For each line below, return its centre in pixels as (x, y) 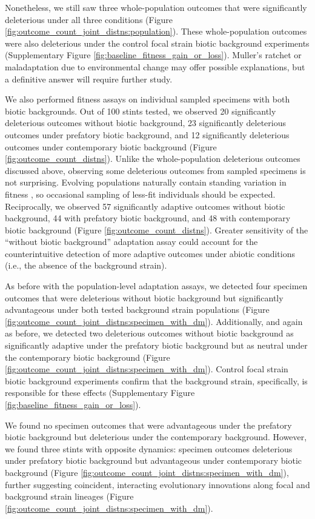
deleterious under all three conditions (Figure (89, 19)
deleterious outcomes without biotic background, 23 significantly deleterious (146, 123)
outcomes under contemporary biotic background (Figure (111, 146)
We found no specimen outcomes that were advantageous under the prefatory (148, 425)
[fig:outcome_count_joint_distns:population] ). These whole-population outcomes (156, 31)
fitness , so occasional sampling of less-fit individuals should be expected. (140, 194)
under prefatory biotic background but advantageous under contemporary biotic (154, 460)
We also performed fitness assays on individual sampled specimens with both (148, 99)
